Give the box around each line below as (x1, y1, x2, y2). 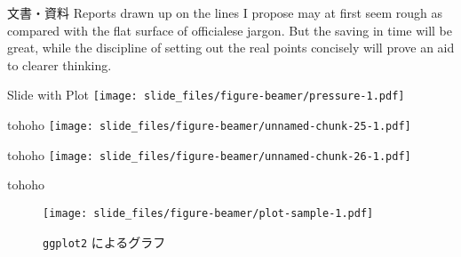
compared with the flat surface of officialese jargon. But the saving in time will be (7, 20, 453, 39)
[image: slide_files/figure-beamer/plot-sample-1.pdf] (43, 206, 374, 220)
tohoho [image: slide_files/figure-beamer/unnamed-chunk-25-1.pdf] (7, 116, 411, 134)
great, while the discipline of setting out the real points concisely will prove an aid (7, 38, 455, 57)
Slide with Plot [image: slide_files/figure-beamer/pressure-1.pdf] (7, 85, 405, 104)
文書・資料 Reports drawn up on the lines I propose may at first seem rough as (7, 4, 443, 21)
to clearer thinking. (7, 55, 112, 74)
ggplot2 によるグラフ (43, 232, 166, 251)
